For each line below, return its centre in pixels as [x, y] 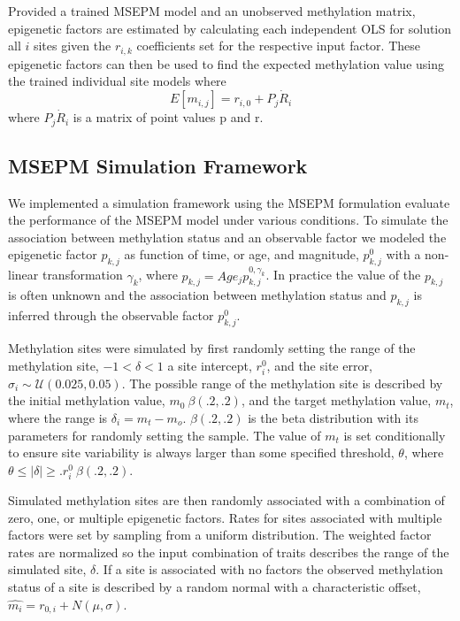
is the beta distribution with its [333, 418]
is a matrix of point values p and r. [168, 117]
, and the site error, [319, 365]
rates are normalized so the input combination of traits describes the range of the [229, 552]
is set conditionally [395, 435]
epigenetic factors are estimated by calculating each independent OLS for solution [230, 28]
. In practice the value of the [343, 275]
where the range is [58, 418]
